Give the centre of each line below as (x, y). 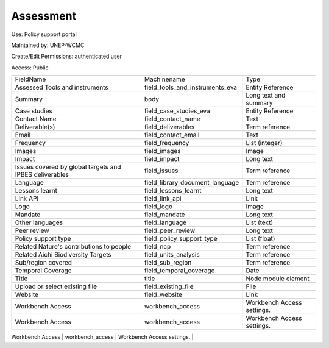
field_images (162, 151)
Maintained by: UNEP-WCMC (48, 45)
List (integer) (264, 143)
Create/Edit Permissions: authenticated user (66, 56)
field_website (163, 294)
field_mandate (164, 215)
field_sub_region (168, 263)
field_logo (158, 207)
